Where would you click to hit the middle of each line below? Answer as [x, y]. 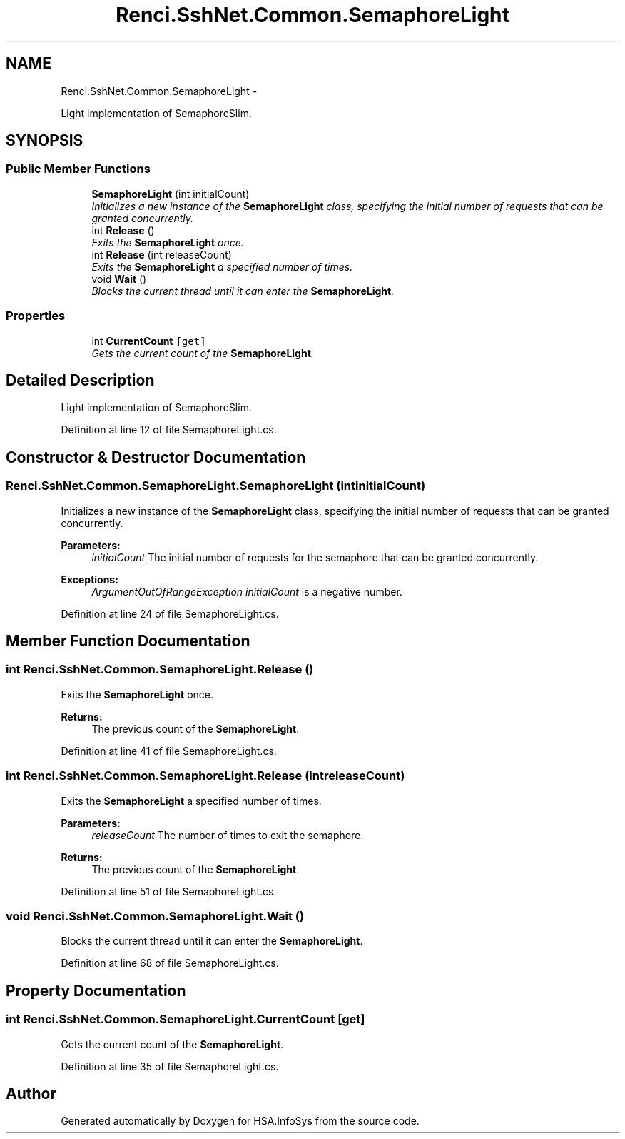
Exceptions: [90, 579]
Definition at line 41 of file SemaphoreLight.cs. [169, 751]
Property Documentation [96, 990]
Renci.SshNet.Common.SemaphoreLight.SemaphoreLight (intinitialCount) [216, 486]
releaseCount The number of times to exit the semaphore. [228, 835]
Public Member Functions [78, 169]
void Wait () [119, 279]
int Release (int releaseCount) [162, 254]
